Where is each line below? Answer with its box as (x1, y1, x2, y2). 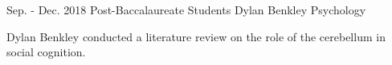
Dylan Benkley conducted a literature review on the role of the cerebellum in (6, 28, 386, 44)
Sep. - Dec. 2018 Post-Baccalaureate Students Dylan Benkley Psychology (6, 2, 366, 17)
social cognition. (6, 44, 86, 60)
